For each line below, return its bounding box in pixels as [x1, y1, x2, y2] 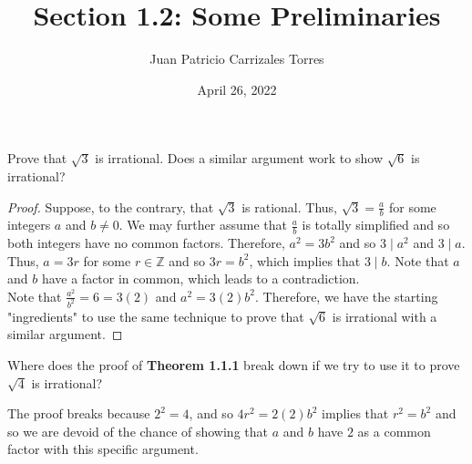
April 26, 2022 [197, 79, 277, 98]
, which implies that [249, 251, 361, 270]
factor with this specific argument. [7, 439, 199, 459]
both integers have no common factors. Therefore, [7, 233, 285, 253]
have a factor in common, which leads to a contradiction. [41, 269, 360, 288]
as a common [357, 421, 431, 440]
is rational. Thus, [241, 197, 337, 216]
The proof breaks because [7, 404, 150, 423]
